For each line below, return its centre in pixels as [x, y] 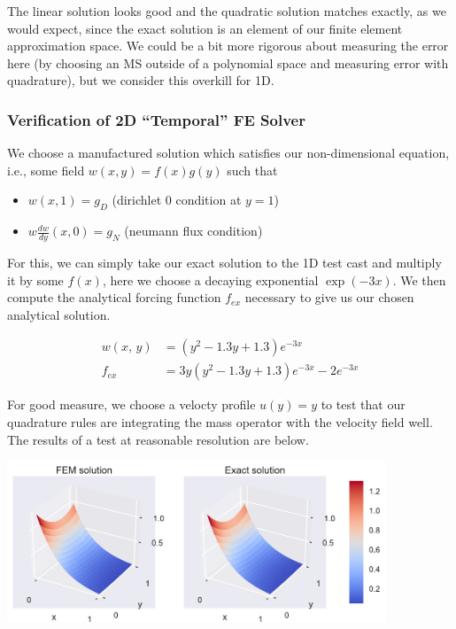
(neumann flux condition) [193, 231]
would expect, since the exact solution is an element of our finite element [205, 28]
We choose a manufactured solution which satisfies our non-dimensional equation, [228, 153]
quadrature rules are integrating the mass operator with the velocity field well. [220, 422]
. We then [419, 280]
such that [252, 170]
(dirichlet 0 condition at [177, 200]
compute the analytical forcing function [114, 297]
